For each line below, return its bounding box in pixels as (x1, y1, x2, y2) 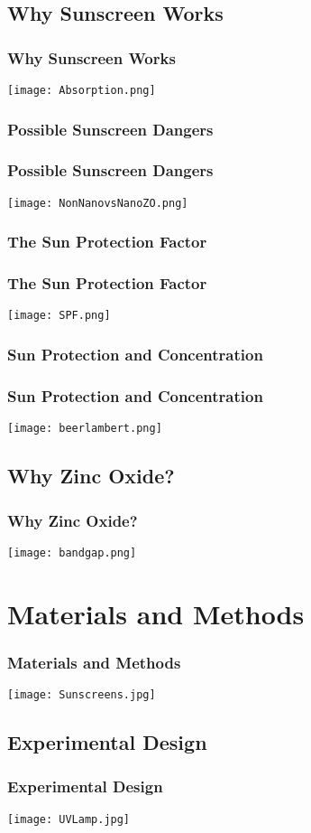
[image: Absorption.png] (7, 84, 156, 97)
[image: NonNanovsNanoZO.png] (7, 196, 188, 210)
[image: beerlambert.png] (7, 422, 162, 435)
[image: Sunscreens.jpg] (7, 688, 156, 702)
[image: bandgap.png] (7, 546, 137, 559)
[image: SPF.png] (7, 309, 111, 323)
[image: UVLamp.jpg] (7, 812, 131, 826)
